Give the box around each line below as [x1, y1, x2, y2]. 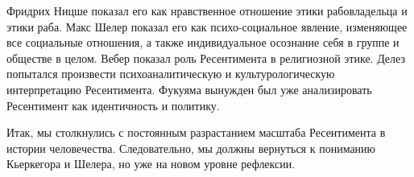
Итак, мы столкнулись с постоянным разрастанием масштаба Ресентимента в [6, 124, 386, 141]
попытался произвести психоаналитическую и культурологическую [6, 65, 335, 82]
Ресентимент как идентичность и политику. [6, 97, 220, 113]
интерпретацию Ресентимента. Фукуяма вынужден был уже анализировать [6, 80, 372, 97]
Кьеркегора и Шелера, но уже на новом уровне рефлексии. [6, 155, 296, 172]
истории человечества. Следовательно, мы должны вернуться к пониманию [6, 139, 376, 156]
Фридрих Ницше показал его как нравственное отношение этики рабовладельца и [6, 2, 408, 19]
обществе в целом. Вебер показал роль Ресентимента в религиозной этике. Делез [6, 49, 405, 66]
